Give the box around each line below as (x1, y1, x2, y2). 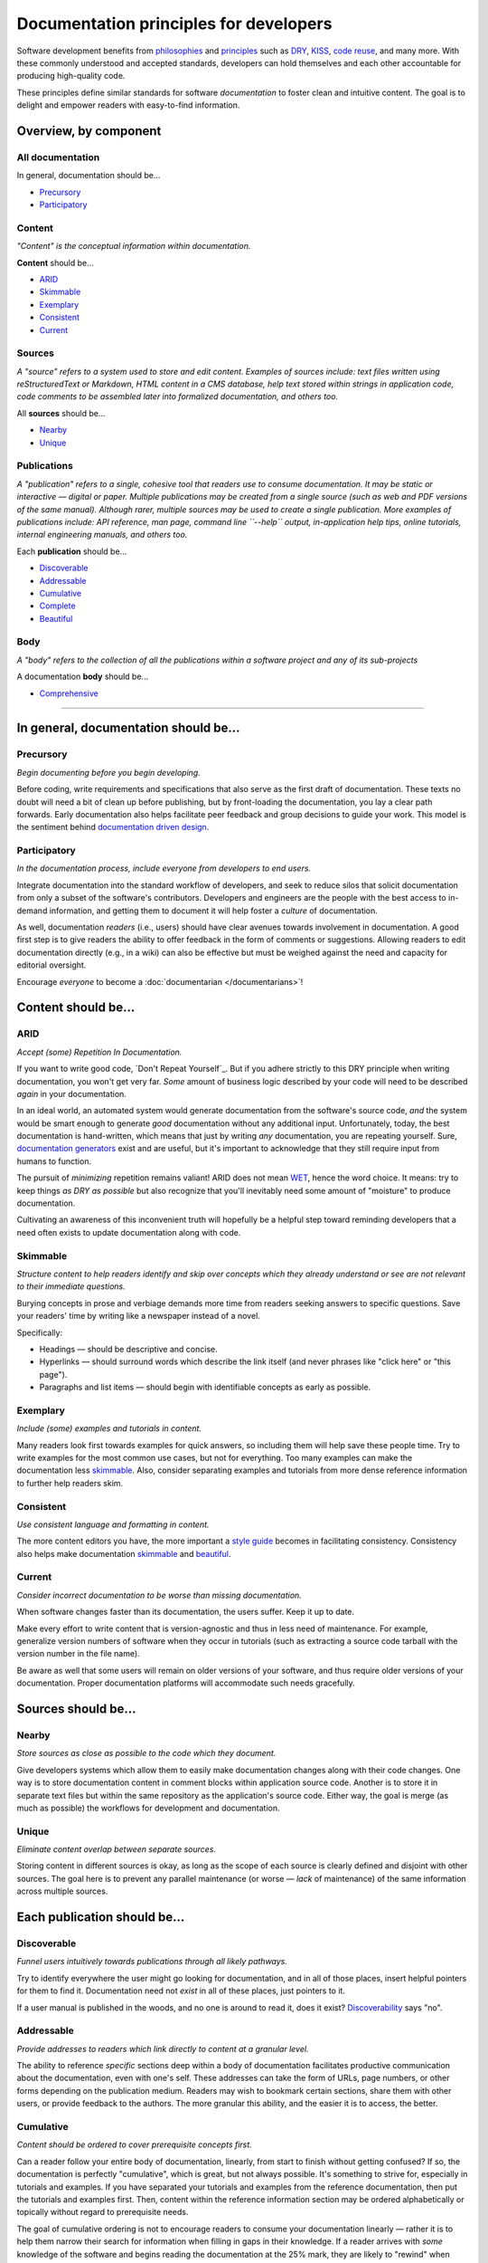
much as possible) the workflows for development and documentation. (16, 1802, 280, 1813)
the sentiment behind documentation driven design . (16, 822, 210, 833)
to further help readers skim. (16, 1477, 124, 1488)
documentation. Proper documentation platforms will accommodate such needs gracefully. (16, 1677, 356, 1688)
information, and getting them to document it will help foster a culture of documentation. (49, 905, 379, 916)
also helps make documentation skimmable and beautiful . (16, 1548, 231, 1559)
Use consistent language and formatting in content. (16, 1519, 210, 1530)
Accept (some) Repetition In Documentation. (16, 1046, 183, 1057)
